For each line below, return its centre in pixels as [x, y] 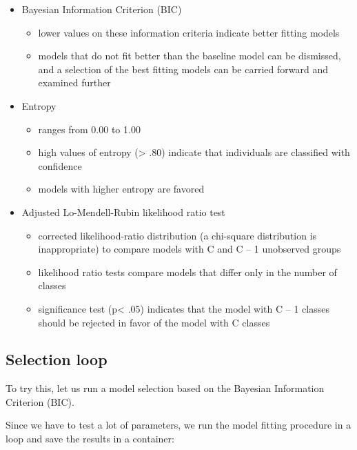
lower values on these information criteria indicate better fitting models [189, 32]
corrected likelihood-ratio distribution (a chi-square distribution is [177, 235]
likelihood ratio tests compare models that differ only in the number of [187, 272]
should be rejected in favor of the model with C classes [154, 322]
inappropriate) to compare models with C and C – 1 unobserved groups [190, 249]
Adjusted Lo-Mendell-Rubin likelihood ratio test [123, 212]
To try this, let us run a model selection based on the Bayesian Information [165, 388]
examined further [74, 82]
